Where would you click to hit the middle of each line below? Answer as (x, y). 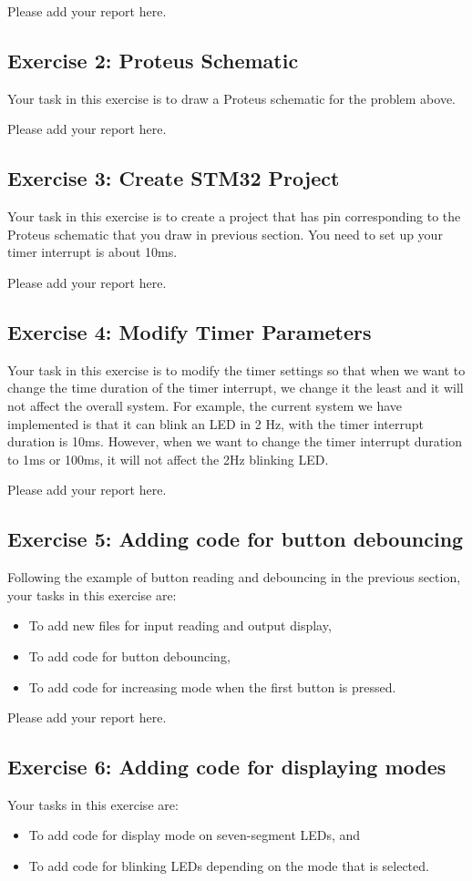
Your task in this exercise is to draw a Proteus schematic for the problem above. (232, 98)
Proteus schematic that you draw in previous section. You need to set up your (225, 234)
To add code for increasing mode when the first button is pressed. (212, 686)
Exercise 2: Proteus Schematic (153, 60)
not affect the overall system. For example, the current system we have (205, 405)
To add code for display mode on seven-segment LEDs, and (195, 835)
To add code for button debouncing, (129, 656)
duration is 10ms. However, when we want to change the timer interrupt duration (235, 441)
